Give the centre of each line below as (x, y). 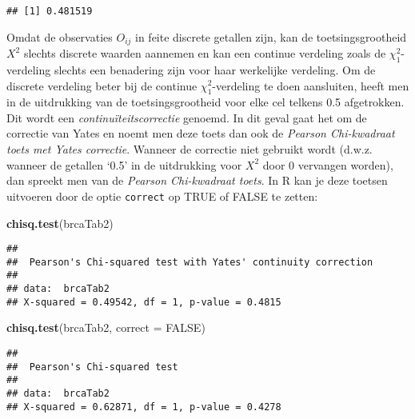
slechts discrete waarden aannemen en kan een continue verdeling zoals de (205, 53)
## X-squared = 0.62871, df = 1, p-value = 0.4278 (144, 407)
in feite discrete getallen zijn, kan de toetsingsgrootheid (271, 36)
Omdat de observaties (60, 36)
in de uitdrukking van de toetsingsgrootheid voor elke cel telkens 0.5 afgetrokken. (206, 102)
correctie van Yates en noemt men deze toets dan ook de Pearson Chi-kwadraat (201, 133)
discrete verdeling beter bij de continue (102, 85)
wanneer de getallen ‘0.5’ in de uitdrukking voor (124, 164)
